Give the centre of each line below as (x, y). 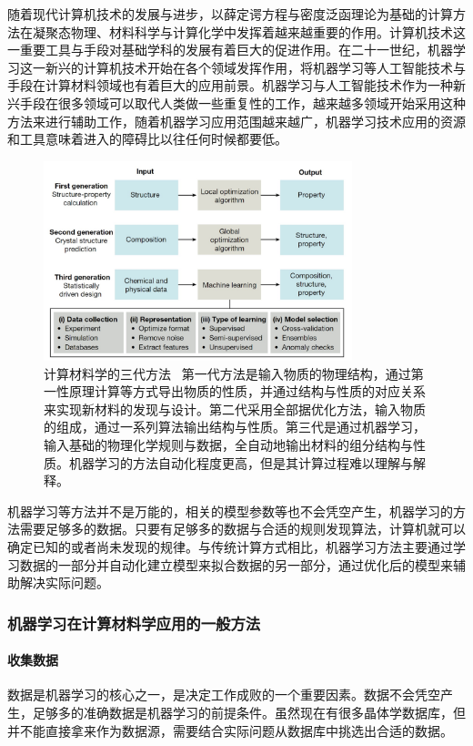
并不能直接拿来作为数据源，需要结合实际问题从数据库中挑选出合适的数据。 (230, 730)
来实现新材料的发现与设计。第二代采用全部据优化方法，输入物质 (235, 409)
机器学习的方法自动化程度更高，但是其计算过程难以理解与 (241, 462)
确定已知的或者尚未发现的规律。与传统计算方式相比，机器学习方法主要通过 (230, 546)
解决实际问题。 (64, 582)
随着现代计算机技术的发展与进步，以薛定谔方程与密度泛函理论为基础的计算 (230, 14)
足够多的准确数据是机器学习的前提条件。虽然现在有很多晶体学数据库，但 (249, 712)
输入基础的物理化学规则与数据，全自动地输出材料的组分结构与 (228, 444)
